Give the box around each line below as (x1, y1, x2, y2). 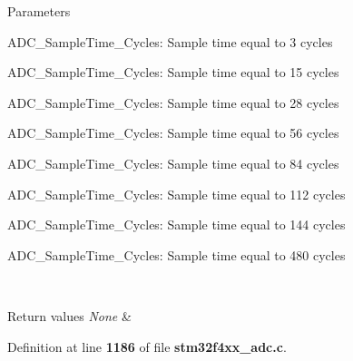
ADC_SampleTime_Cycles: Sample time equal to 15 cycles (7, 63, 339, 82)
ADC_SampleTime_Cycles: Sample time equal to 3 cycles (7, 32, 333, 51)
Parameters (7, 2, 71, 20)
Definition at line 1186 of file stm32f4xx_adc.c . (7, 337, 287, 356)
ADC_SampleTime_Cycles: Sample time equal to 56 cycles (7, 123, 339, 142)
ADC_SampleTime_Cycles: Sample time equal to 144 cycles (7, 215, 346, 234)
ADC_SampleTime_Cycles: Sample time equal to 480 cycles (7, 245, 346, 264)
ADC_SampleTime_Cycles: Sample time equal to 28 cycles (7, 93, 339, 112)
